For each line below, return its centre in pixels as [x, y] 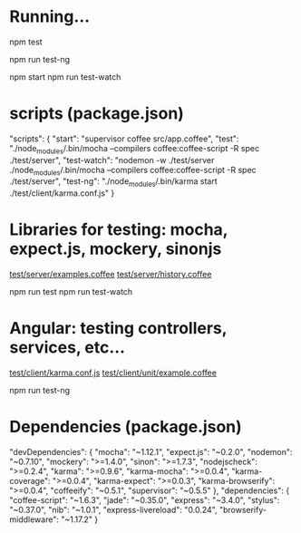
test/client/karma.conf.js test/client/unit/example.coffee [113, 373]
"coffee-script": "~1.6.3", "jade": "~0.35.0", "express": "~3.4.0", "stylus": [145, 500]
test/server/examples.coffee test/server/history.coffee [111, 275]
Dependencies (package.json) [126, 427]
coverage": [30, 481]
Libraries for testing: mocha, [119, 230]
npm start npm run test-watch [65, 77]
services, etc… [67, 348]
